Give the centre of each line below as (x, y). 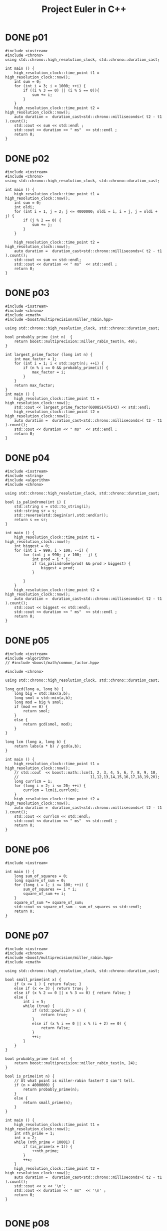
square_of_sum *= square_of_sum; (49, 902)
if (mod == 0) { (31, 706)
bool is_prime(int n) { (30, 1076)
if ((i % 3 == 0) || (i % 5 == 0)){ (61, 90)
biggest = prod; (58, 568)
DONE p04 (27, 458)
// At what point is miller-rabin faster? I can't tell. (75, 1080)
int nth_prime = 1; (34, 1133)
